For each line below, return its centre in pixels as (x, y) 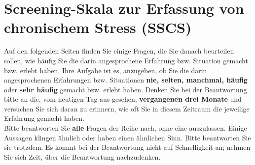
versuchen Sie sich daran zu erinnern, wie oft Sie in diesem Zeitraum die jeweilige (127, 108)
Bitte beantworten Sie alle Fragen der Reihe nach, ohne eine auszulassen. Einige (126, 128)
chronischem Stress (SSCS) (98, 27)
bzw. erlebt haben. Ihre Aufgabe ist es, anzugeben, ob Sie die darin (106, 70)
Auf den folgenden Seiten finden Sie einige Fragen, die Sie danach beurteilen (119, 51)
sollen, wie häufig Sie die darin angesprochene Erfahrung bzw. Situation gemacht (126, 60)
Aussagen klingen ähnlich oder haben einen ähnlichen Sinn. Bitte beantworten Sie (127, 137)
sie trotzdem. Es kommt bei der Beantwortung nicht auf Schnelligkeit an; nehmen (127, 147)
